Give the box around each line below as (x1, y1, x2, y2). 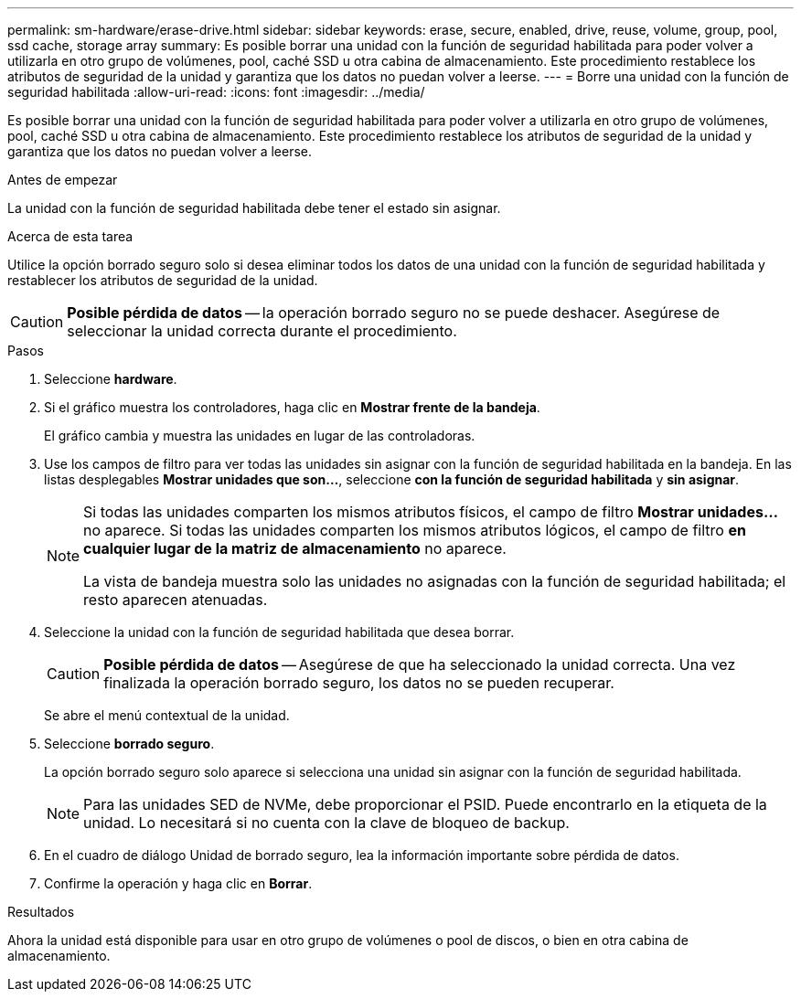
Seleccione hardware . (44, 371, 177, 387)
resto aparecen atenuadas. (83, 590, 268, 609)
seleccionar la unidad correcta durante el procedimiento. (67, 322, 457, 340)
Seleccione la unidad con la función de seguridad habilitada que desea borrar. (44, 624, 515, 640)
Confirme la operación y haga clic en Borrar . (44, 876, 313, 891)
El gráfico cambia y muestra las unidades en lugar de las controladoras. (44, 428, 475, 443)
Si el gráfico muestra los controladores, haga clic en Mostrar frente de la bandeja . (44, 399, 540, 415)
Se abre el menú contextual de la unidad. (44, 707, 290, 723)
